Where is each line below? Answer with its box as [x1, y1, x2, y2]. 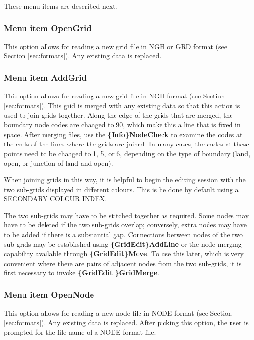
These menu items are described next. [4, 1, 117, 11]
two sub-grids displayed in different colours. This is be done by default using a [4, 184, 239, 194]
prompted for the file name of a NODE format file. [4, 327, 156, 337]
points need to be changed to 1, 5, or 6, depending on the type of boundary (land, [4, 148, 251, 158]
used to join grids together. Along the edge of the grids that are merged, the [4, 110, 233, 120]
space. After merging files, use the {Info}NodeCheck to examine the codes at [4, 129, 243, 139]
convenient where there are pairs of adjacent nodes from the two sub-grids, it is [4, 258, 242, 268]
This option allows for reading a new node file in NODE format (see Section [4, 308, 232, 318]
